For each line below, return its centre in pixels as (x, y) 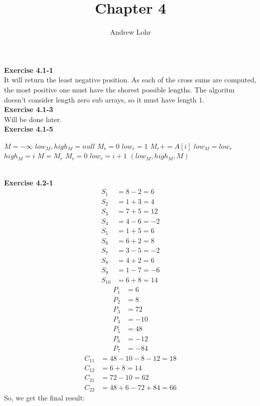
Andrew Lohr (131, 32)
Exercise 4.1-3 (29, 109)
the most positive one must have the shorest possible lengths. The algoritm (119, 89)
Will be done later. (33, 119)
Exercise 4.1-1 (29, 70)
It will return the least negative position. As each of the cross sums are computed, (130, 80)
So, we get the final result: (44, 398)
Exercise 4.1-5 (29, 129)
